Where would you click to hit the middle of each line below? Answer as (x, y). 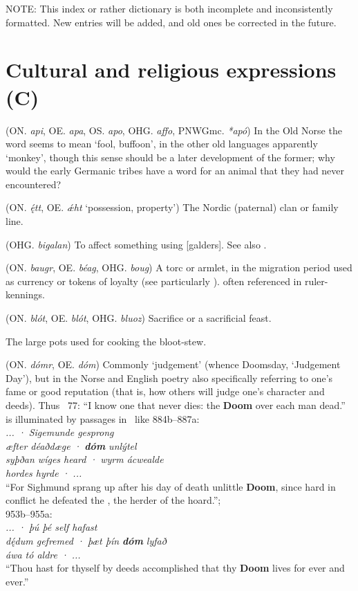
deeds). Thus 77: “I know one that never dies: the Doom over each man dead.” (176, 405)
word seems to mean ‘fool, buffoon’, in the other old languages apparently (162, 144)
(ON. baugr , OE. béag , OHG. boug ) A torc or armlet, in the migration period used (179, 267)
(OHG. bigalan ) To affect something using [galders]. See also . (136, 244)
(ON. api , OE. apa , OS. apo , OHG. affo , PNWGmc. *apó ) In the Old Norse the (174, 130)
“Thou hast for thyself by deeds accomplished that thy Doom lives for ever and (175, 568)
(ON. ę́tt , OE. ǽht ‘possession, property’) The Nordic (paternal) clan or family (172, 207)
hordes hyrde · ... (44, 472)
